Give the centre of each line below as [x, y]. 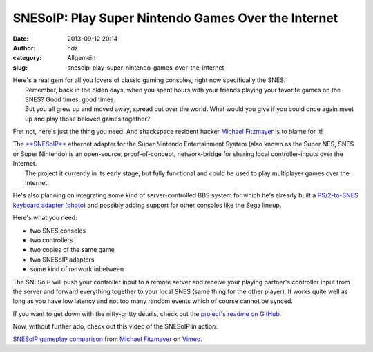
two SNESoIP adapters [62, 260]
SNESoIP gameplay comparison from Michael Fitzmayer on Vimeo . [108, 339]
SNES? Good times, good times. [70, 99]
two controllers [51, 240]
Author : [24, 48]
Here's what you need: [45, 218]
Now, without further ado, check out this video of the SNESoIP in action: [115, 326]
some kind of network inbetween [77, 269]
